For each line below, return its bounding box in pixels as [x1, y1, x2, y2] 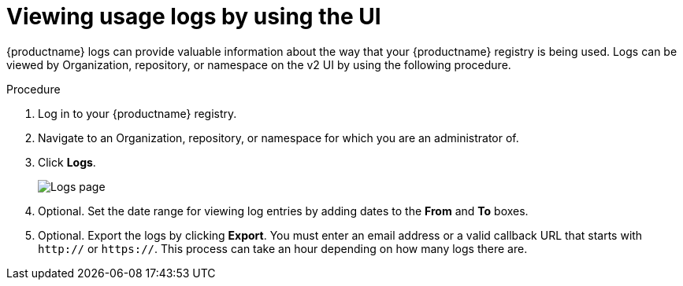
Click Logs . [38, 155, 96, 169]
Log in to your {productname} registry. [38, 106, 237, 120]
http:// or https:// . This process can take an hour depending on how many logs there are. [38, 241, 528, 255]
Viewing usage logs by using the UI [6, 3, 381, 30]
